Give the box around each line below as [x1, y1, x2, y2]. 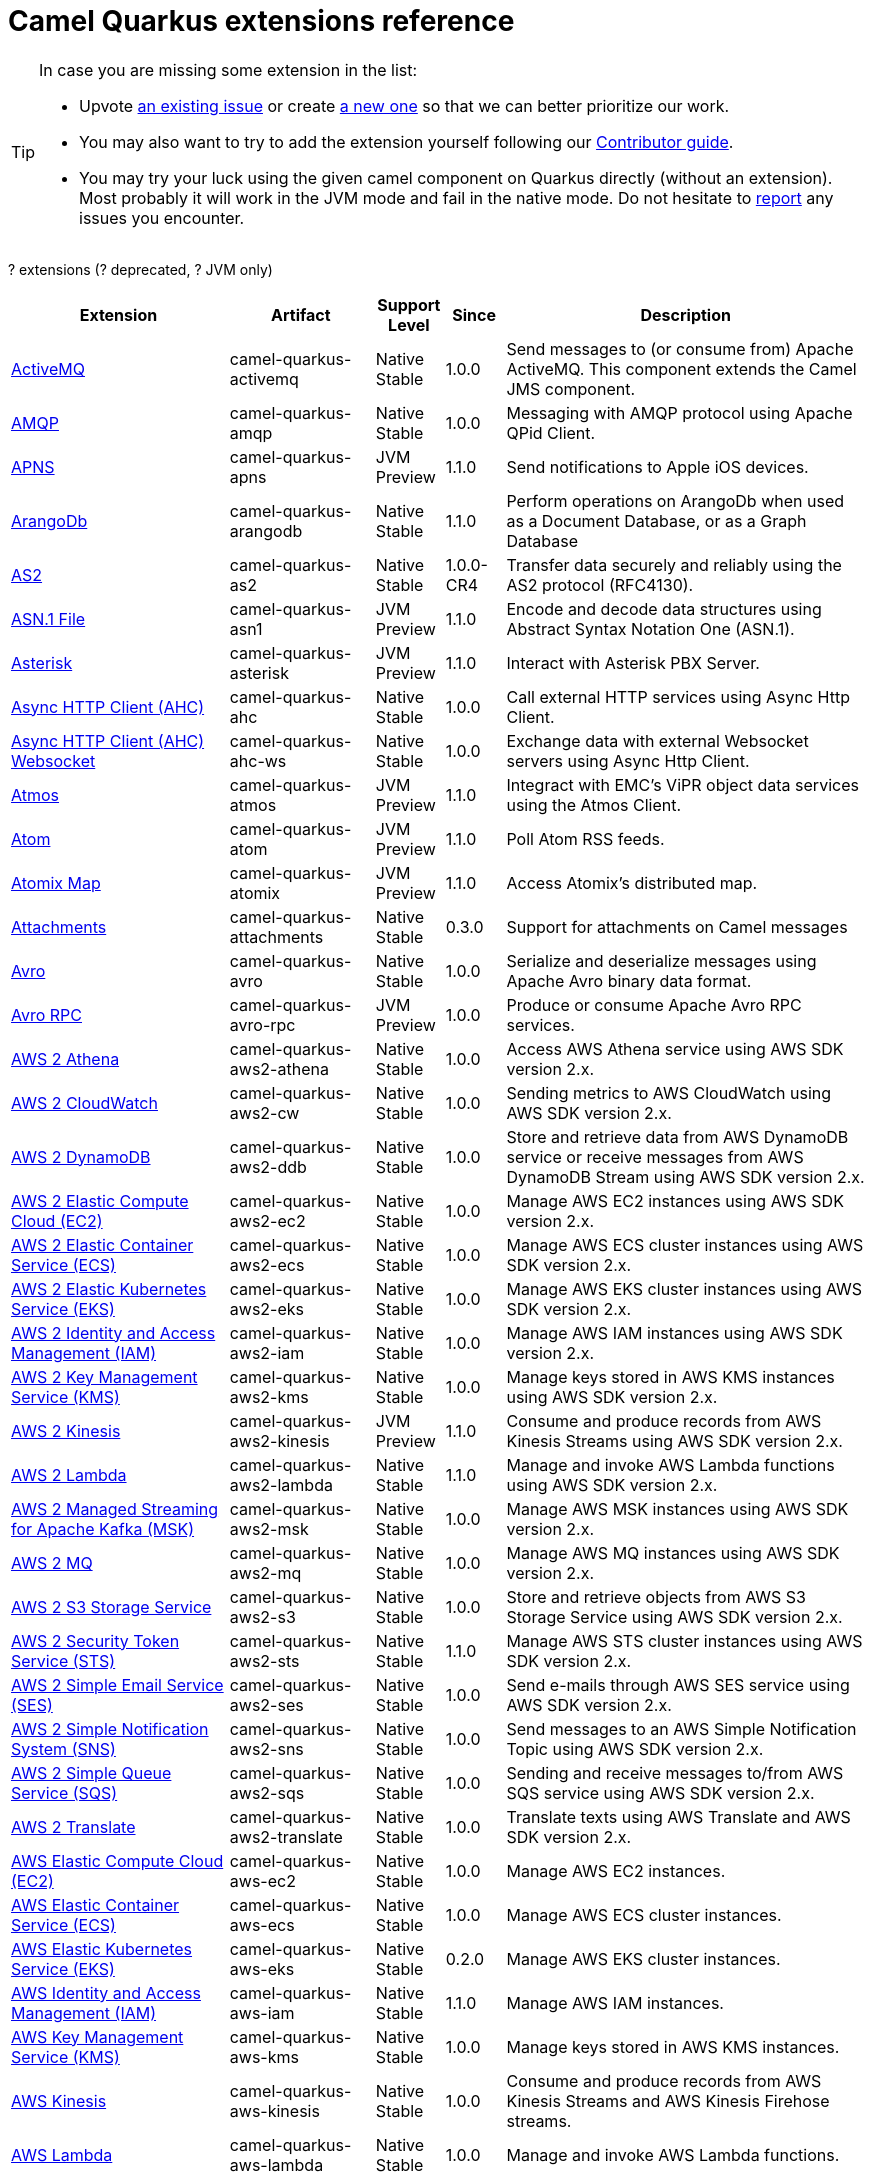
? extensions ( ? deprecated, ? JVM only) [8, 260, 273, 278]
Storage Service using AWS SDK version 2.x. [506, 1606, 843, 1627]
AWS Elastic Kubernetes [11, 1938, 193, 1959]
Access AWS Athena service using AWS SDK [506, 1038, 844, 1059]
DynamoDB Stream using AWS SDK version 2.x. [506, 1166, 865, 1187]
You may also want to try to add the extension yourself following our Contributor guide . [79, 131, 734, 152]
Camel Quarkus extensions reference [8, 4, 515, 38]
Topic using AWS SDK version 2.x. [506, 1738, 764, 1759]
